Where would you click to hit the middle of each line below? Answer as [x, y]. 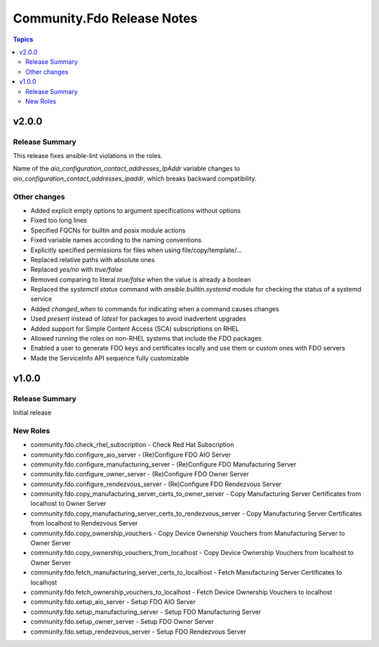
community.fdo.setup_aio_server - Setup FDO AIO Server [113, 602]
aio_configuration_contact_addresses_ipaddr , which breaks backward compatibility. [135, 178]
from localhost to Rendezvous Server [84, 523]
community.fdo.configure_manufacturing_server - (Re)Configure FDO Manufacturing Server [164, 464]
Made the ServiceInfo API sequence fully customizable [110, 358]
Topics [23, 39]
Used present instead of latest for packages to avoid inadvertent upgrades [138, 319]
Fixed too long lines [59, 221]
